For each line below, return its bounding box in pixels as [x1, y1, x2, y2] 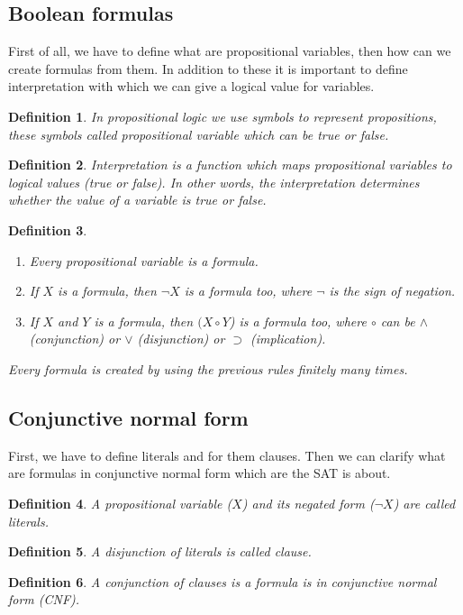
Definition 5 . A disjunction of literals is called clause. [8, 542, 312, 561]
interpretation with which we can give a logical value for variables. [8, 77, 375, 96]
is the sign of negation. [329, 281, 456, 300]
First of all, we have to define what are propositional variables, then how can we [8, 41, 451, 60]
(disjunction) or [137, 329, 225, 348]
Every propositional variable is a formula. [29, 251, 259, 270]
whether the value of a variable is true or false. [8, 190, 267, 209]
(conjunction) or [29, 329, 121, 348]
